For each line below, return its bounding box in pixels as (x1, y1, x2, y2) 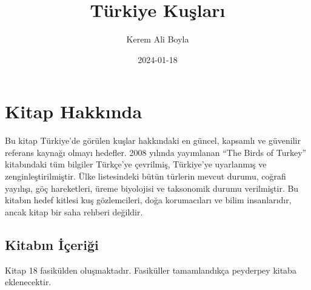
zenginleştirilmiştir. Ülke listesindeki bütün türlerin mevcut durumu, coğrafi (5, 170, 286, 183)
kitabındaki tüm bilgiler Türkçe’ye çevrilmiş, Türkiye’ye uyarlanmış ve (5, 158, 267, 170)
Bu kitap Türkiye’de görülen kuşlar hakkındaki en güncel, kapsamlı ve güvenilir (5, 134, 301, 147)
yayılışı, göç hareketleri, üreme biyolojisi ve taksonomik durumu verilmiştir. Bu (5, 181, 299, 194)
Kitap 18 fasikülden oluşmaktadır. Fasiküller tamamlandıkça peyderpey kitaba (5, 263, 296, 276)
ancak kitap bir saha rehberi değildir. (5, 205, 143, 218)
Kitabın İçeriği (5, 235, 99, 254)
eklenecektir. (5, 275, 52, 288)
